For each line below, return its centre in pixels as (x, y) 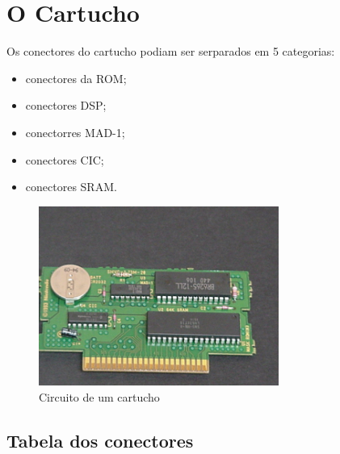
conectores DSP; (66, 105)
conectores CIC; (65, 159)
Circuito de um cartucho (99, 396)
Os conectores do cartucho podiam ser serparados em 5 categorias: (171, 51)
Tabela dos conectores (100, 440)
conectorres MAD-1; (75, 132)
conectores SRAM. (71, 187)
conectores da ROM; (76, 78)
